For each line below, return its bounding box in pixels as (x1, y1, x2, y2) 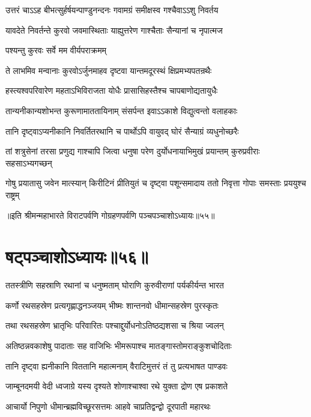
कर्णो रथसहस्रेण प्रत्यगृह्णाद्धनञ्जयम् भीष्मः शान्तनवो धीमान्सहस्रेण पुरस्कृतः (5, 299, 219, 311)
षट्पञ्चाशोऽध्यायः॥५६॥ (5, 244, 148, 269)
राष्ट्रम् (5, 188, 20, 201)
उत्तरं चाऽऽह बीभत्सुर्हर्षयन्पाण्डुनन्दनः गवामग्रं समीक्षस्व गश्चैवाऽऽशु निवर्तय (5, 4, 219, 16)
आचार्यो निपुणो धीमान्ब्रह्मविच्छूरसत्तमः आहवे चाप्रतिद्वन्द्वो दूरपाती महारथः (5, 400, 211, 412)
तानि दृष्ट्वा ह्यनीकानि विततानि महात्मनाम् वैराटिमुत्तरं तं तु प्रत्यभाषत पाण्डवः (5, 359, 228, 372)
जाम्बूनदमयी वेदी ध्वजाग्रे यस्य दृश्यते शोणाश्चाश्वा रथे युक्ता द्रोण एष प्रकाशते (5, 380, 228, 392)
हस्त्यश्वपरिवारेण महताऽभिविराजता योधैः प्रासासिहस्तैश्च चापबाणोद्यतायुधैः (5, 84, 218, 97)
